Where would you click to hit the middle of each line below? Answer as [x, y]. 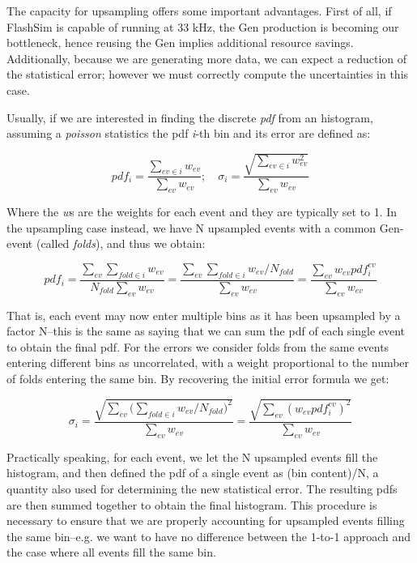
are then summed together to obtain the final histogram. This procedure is [192, 504]
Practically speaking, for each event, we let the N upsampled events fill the [192, 456]
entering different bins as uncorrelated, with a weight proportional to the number [208, 363]
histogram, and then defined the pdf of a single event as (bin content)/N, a [193, 473]
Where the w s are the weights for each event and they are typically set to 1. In [202, 212]
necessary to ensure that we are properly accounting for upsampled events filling [206, 520]
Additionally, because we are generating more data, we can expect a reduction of [207, 58]
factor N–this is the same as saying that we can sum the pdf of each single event [206, 331]
